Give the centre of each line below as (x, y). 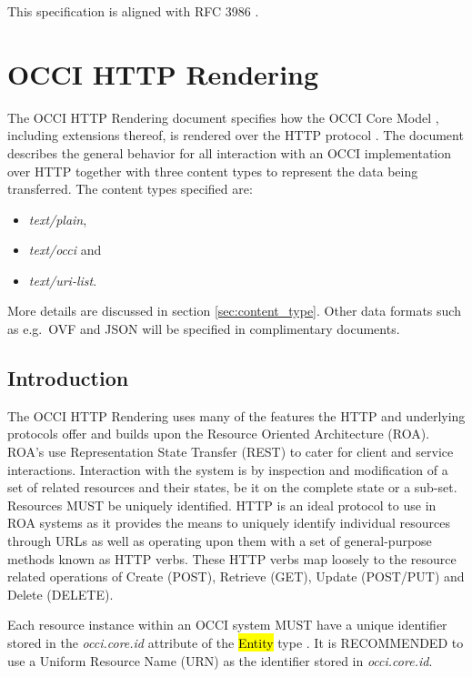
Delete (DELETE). (60, 594)
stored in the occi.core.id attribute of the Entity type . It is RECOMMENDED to (236, 642)
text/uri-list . (63, 280)
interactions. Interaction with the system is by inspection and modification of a (228, 469)
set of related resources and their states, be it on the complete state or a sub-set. (232, 487)
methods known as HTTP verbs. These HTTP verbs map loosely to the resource (232, 558)
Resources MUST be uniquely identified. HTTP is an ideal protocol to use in (222, 505)
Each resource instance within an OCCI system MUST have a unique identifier (227, 625)
